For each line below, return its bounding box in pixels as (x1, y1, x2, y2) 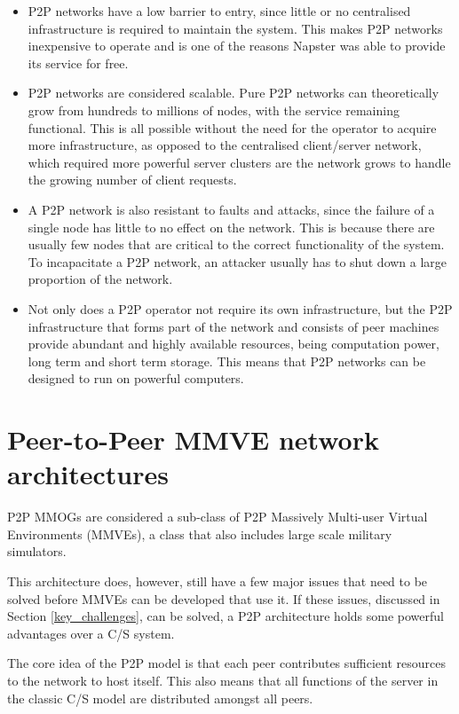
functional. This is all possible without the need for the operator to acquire (28, 118, 437, 137)
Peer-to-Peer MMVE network (7, 421, 379, 458)
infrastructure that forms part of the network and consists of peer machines (28, 317, 439, 335)
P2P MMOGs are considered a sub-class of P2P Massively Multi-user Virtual (7, 507, 428, 526)
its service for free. (28, 53, 129, 72)
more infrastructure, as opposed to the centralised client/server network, (28, 136, 422, 154)
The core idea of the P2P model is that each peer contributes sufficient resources (7, 654, 447, 672)
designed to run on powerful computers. (28, 369, 244, 388)
